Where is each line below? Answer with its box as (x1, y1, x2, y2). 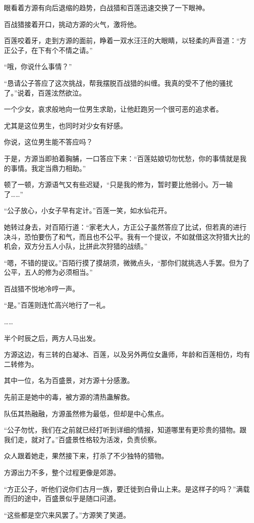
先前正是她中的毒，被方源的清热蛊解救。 (4, 392, 134, 402)
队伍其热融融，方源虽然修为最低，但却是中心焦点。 (4, 408, 168, 418)
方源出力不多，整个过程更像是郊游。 (4, 467, 120, 477)
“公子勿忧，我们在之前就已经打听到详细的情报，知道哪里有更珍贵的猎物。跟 (4, 425, 247, 435)
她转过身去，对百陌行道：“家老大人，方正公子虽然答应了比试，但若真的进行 (4, 221, 247, 232)
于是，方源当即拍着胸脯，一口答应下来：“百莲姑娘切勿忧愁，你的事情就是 (4, 153, 240, 163)
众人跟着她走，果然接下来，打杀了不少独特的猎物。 (4, 451, 168, 461)
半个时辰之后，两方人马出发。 (4, 333, 100, 343)
